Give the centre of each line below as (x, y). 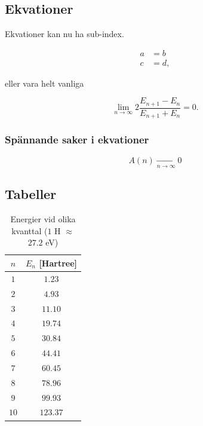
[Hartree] (58, 263)
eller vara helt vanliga (44, 83)
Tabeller (31, 194)
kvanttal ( (30, 230)
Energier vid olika (43, 219)
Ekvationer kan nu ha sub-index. (64, 34)
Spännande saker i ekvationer (77, 140)
